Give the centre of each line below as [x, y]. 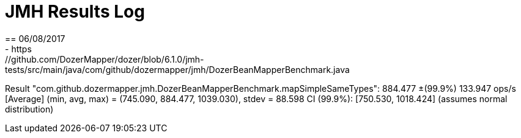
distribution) [29, 109]
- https [18, 49]
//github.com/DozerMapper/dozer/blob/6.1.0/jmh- [105, 59]
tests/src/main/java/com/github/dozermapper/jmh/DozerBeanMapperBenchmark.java [177, 69]
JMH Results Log [75, 12]
